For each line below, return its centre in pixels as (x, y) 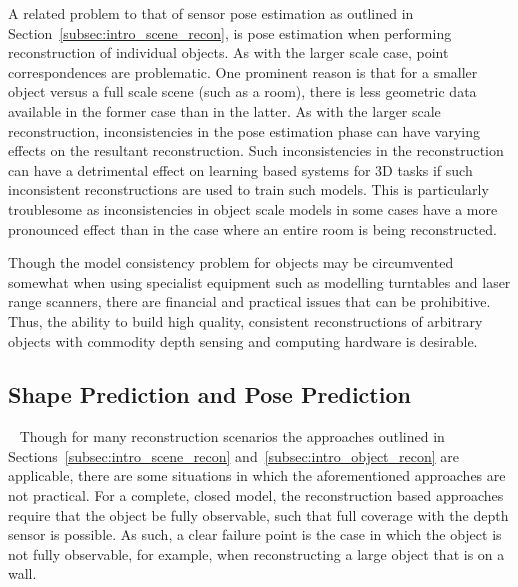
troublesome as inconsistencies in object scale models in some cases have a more (253, 208)
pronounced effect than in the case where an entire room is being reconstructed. (252, 228)
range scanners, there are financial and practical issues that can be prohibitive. (249, 301)
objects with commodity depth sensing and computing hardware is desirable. (243, 340)
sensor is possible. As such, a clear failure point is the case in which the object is (255, 534)
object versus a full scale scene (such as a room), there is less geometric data (242, 91)
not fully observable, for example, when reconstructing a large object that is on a (256, 553)
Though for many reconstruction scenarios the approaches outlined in (232, 436)
